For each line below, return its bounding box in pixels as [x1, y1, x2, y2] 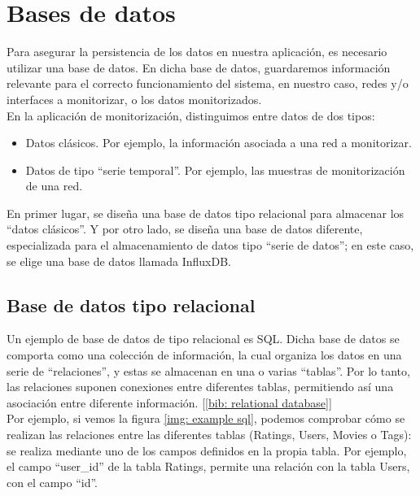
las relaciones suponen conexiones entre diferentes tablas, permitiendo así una [7, 378, 394, 395]
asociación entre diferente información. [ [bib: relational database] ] [7, 394, 332, 411]
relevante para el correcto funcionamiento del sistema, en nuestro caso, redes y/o [7, 75, 409, 92]
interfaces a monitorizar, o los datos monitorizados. [7, 90, 262, 107]
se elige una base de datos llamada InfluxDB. [7, 252, 231, 269]
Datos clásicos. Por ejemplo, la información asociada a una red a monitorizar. [25, 134, 412, 151]
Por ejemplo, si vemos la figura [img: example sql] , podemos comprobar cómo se [7, 410, 405, 427]
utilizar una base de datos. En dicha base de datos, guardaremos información [7, 59, 391, 76]
